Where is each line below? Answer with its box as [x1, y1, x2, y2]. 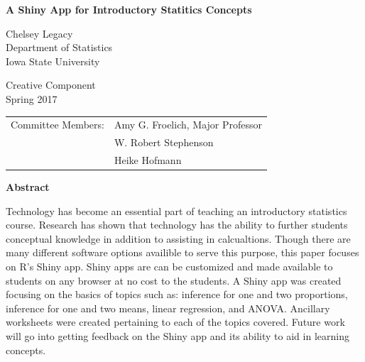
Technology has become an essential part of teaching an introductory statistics [6, 203, 347, 218]
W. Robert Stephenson [114, 135, 214, 150]
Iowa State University [6, 53, 100, 68]
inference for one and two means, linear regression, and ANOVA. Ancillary [6, 300, 330, 315]
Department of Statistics [6, 40, 113, 55]
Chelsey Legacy [6, 26, 73, 40]
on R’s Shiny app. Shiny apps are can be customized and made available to [6, 259, 333, 274]
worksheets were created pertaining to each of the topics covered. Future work [6, 314, 345, 329]
